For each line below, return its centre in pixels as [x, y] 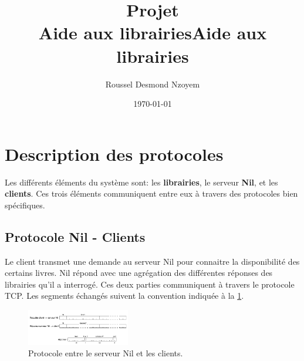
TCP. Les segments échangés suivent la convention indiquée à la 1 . [124, 296]
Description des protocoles [114, 153]
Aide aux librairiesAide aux [153, 33]
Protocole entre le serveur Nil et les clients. [106, 353]
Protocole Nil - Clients [75, 236]
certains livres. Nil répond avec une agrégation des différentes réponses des [139, 273]
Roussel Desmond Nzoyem [153, 84]
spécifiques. [25, 205]
